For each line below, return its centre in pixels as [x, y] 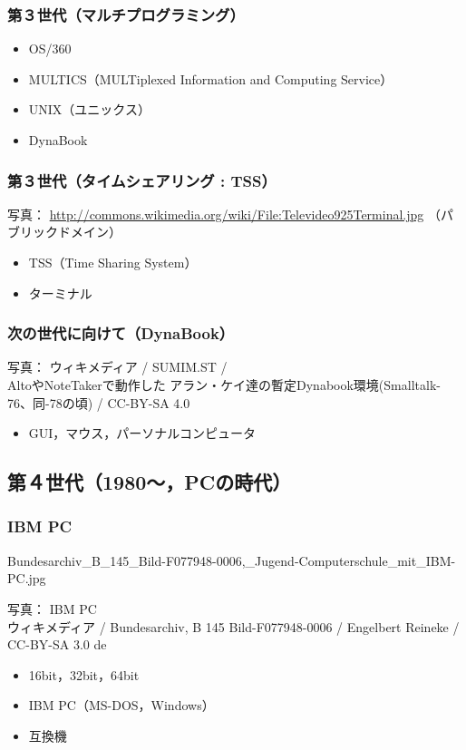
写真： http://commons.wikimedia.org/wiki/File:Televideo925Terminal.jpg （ [224, 214]
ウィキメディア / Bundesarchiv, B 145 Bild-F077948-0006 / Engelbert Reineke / [233, 626]
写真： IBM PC [52, 608]
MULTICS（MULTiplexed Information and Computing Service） [211, 78]
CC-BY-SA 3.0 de [57, 644]
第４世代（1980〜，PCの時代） [150, 482]
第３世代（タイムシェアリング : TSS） [142, 180]
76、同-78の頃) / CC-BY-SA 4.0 [99, 402]
